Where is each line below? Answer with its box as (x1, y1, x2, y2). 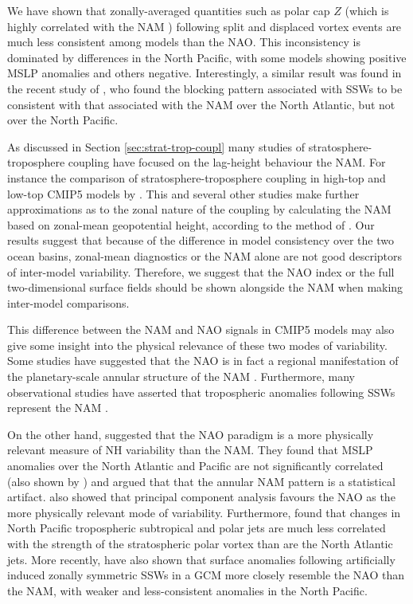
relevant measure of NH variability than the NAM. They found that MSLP (7, 441, 373, 458)
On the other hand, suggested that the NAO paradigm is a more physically (7, 426, 374, 442)
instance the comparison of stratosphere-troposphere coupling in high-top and (7, 169, 386, 186)
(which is (345, 2, 389, 18)
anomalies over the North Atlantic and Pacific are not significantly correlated (7, 457, 384, 474)
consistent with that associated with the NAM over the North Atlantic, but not (7, 96, 395, 112)
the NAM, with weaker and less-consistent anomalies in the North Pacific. (7, 582, 368, 598)
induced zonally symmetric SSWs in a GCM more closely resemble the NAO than (7, 567, 405, 583)
